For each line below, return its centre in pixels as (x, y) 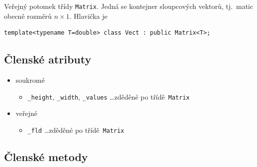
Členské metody (46, 156)
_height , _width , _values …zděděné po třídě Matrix (109, 96)
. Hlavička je (88, 16)
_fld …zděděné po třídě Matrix (76, 130)
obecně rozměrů (28, 16)
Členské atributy (48, 59)
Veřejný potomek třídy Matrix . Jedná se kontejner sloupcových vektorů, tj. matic (129, 6)
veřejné (27, 113)
